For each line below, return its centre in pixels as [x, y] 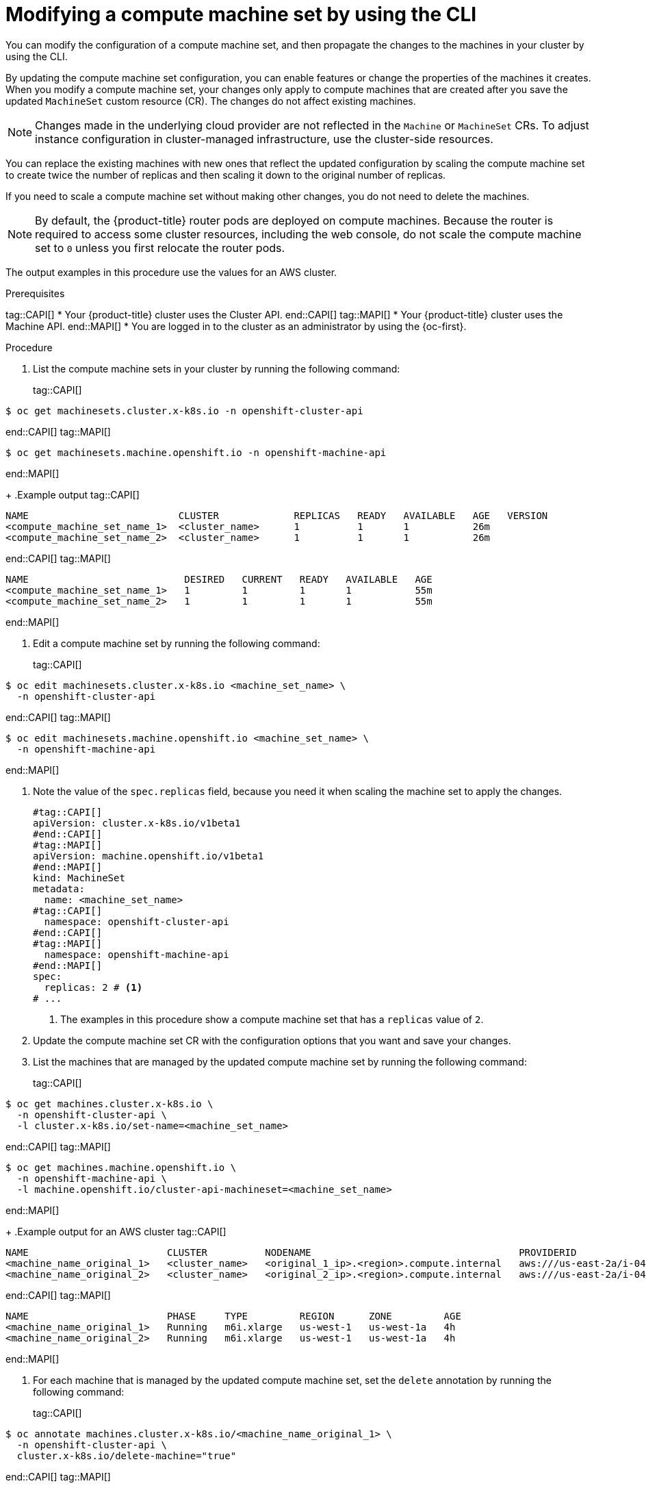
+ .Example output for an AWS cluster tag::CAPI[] [116, 1231]
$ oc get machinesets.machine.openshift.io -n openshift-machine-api [196, 452]
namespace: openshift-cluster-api [137, 921]
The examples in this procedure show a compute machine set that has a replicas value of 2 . [272, 1019]
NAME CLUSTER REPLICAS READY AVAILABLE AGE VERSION [277, 515]
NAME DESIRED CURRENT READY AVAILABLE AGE [219, 579]
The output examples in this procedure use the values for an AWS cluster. [171, 272]
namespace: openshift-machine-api [137, 954]
